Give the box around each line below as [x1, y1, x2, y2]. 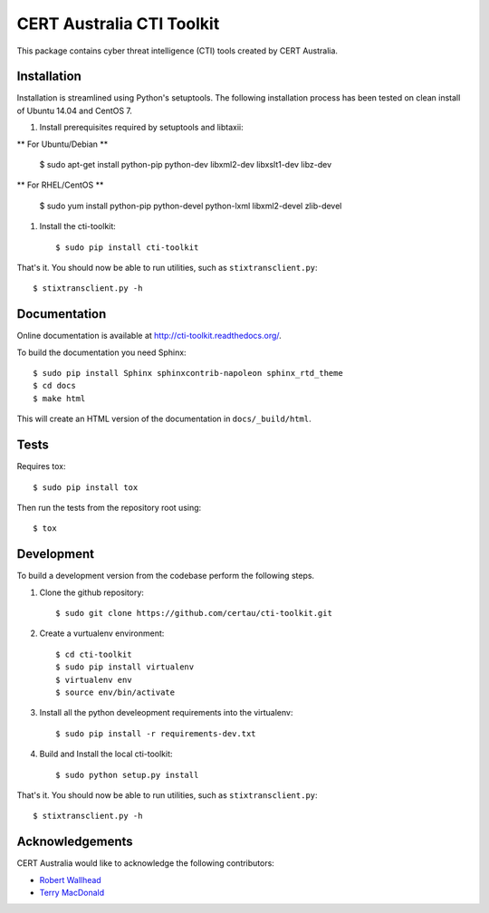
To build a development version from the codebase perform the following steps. [16, 571, 315, 581]
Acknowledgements [16, 834, 133, 850]
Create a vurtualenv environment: [39, 628, 165, 639]
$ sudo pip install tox [33, 482, 139, 493]
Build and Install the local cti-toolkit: [39, 748, 173, 760]
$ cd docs [33, 380, 76, 391]
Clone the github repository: [39, 587, 145, 598]
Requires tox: [16, 461, 66, 472]
